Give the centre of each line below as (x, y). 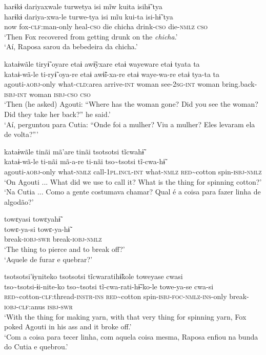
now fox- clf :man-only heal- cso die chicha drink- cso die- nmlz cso (106, 26)
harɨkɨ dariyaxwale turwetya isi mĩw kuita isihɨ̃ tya (83, 6)
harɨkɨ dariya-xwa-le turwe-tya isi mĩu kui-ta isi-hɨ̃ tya (89, 16)
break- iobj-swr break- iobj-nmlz (53, 239)
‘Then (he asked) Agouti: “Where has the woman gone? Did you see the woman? (131, 104)
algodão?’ (19, 201)
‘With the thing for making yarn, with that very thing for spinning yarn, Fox (125, 316)
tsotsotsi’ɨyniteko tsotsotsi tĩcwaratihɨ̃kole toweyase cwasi (94, 276)
